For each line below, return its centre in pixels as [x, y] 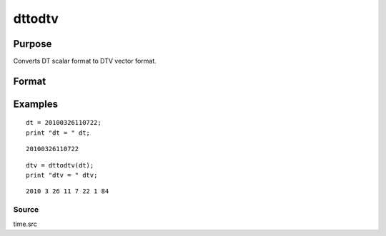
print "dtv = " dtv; [62, 175]
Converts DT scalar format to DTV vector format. [85, 61]
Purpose [33, 44]
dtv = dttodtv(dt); [60, 165]
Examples [36, 104]
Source [26, 210]
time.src [25, 224]
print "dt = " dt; [58, 133]
